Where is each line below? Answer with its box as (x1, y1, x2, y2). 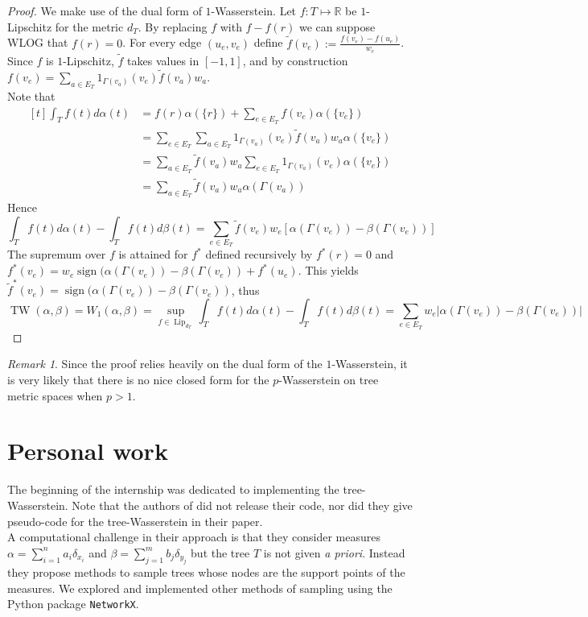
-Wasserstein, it (331, 355, 408, 372)
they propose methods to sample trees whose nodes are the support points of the (7, 564, 405, 581)
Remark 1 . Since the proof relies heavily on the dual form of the (7, 355, 323, 372)
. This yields (298, 262, 359, 279)
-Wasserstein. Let (211, 2, 297, 19)
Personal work (7, 434, 168, 467)
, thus (231, 281, 260, 298)
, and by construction (242, 52, 348, 68)
